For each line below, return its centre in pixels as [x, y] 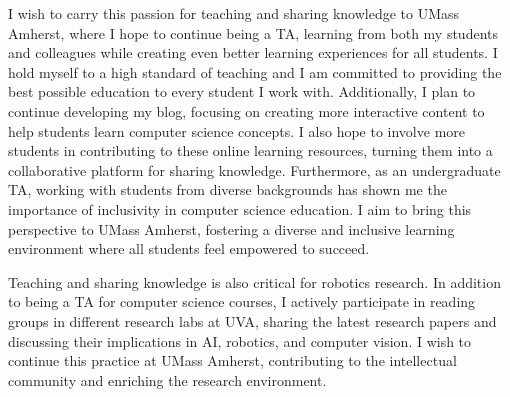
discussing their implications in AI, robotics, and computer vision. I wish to [240, 340]
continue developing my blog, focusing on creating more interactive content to [246, 110]
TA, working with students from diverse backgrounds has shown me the [227, 189]
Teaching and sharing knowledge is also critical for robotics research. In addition [254, 281]
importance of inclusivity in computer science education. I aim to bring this [240, 208]
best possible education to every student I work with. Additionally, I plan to [242, 91]
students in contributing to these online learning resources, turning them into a [250, 150]
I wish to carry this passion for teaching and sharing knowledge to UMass [234, 13]
